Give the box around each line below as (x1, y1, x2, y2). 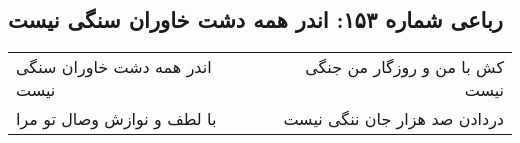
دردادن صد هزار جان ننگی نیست (283, 107, 504, 131)
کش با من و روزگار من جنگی (305, 55, 504, 79)
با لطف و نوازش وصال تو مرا (16, 107, 217, 131)
